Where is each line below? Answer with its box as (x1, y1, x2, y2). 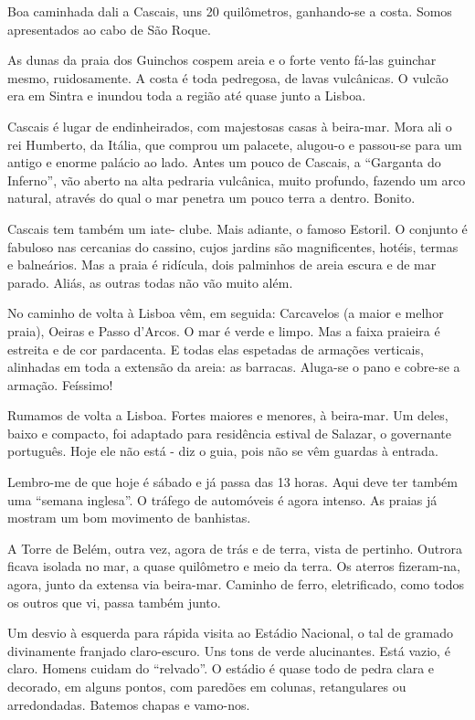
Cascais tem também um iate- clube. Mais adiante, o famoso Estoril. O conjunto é (7, 218, 468, 238)
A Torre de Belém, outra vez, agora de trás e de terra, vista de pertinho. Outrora (7, 538, 463, 557)
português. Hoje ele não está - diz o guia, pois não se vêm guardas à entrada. (7, 441, 438, 461)
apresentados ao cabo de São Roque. (7, 19, 211, 38)
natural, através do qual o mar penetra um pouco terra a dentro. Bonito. (7, 188, 416, 207)
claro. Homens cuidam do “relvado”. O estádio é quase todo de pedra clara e (7, 659, 435, 678)
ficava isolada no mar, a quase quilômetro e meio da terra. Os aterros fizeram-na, (7, 556, 460, 576)
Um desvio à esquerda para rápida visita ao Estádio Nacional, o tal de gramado (7, 623, 453, 642)
